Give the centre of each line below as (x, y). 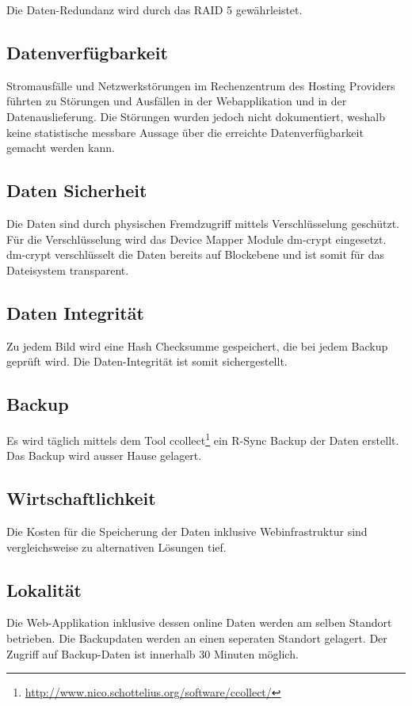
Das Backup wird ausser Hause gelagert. (104, 455)
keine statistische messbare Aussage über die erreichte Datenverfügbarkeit (185, 132)
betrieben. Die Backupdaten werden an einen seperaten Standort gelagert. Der (197, 638)
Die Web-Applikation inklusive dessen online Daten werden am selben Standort (199, 622)
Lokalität (44, 589)
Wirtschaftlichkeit (81, 498)
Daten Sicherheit (77, 190)
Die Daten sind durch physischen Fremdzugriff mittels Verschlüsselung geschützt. (203, 223)
